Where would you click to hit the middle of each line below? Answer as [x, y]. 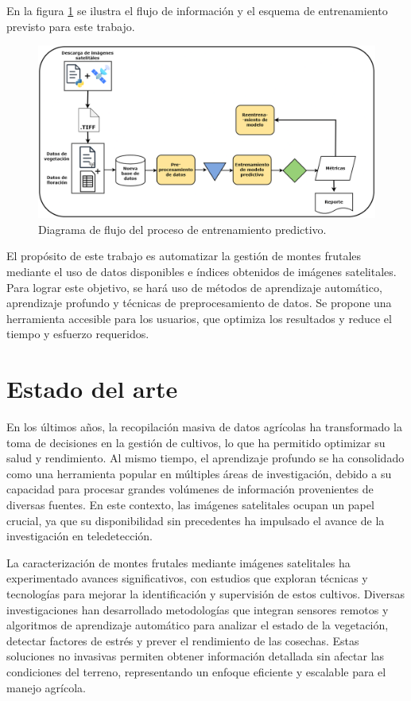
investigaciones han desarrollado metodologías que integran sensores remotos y [198, 609]
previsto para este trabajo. [71, 26]
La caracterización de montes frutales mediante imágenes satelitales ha [178, 562]
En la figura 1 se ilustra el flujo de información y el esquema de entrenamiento [197, 10]
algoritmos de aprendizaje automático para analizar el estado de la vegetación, [198, 625]
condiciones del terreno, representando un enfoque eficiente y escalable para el [196, 671]
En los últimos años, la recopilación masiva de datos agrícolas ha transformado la [204, 427]
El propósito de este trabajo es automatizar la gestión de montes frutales [184, 256]
